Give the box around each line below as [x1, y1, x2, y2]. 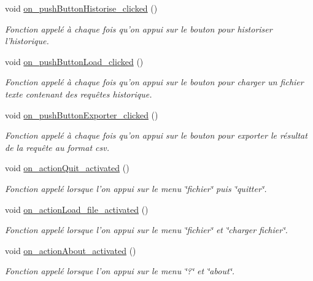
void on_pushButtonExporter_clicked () [5, 108, 158, 121]
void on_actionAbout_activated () [5, 244, 136, 256]
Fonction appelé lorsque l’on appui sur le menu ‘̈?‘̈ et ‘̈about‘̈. [5, 264, 235, 277]
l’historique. [5, 34, 49, 47]
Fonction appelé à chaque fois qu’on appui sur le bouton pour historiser [5, 22, 272, 35]
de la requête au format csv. [5, 140, 109, 153]
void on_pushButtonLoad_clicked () [5, 55, 144, 67]
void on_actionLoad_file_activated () [5, 202, 149, 215]
